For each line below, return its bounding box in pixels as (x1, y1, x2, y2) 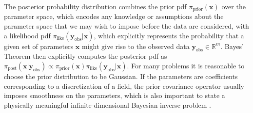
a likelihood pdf (4, 30, 51, 40)
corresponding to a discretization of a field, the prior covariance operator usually (4, 81, 244, 91)
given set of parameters (4, 41, 74, 51)
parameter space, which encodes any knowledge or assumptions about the (4, 11, 224, 21)
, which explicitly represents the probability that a (94, 30, 244, 40)
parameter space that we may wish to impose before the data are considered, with (4, 21, 249, 31)
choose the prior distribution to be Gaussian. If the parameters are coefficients (4, 71, 238, 81)
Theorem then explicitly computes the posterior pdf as (4, 51, 167, 61)
